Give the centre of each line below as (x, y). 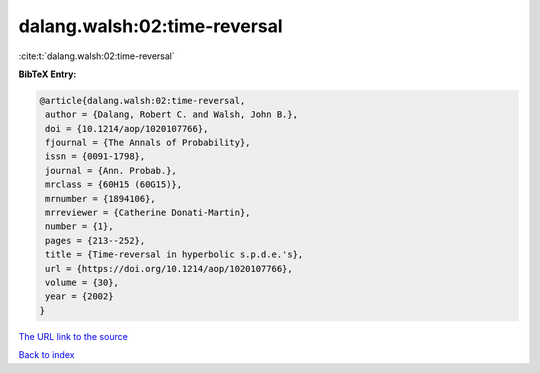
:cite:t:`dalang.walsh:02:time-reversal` (96, 56)
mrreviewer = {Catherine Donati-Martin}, (148, 213)
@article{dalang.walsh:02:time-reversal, (142, 100)
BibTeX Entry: (47, 74)
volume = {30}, (82, 282)
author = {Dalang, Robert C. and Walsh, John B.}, (172, 114)
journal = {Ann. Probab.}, (111, 170)
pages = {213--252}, (95, 240)
